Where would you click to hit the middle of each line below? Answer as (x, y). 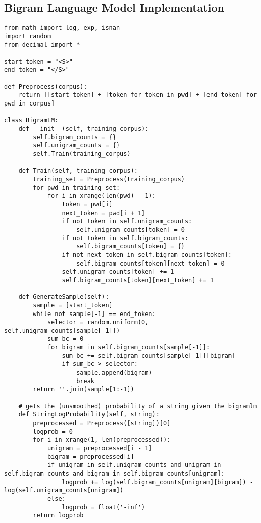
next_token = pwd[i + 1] (103, 213)
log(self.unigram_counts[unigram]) (64, 490)
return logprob (58, 516)
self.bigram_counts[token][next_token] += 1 (138, 280)
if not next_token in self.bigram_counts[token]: (147, 255)
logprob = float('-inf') (103, 507)
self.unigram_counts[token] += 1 (118, 272)
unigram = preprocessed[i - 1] (100, 449)
